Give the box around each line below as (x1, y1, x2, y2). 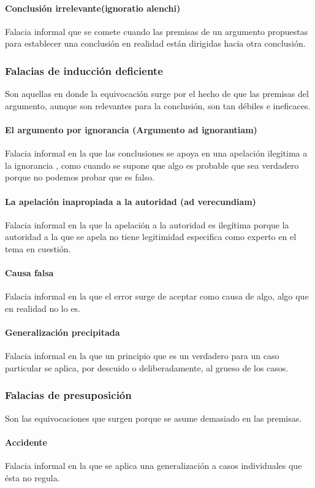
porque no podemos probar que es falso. (5, 171, 154, 184)
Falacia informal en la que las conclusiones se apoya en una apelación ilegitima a (5, 147, 308, 160)
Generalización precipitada (5, 326, 120, 339)
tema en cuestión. (5, 242, 71, 255)
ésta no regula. (5, 471, 60, 484)
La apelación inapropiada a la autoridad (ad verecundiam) (5, 195, 256, 207)
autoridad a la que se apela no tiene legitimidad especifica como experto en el (5, 230, 297, 243)
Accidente (5, 435, 47, 448)
